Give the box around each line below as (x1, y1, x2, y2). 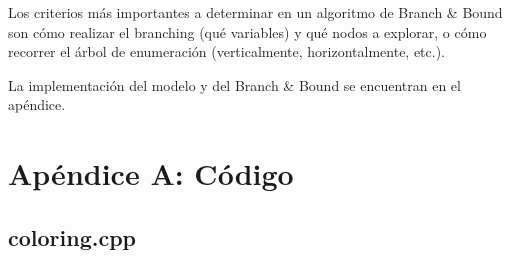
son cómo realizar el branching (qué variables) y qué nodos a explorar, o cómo (8, 21, 487, 42)
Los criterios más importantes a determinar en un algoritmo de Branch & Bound (8, 2, 503, 22)
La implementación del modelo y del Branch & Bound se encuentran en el (8, 74, 461, 95)
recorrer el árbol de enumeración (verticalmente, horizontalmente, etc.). (8, 41, 446, 62)
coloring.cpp (8, 221, 136, 252)
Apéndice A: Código (8, 153, 294, 194)
